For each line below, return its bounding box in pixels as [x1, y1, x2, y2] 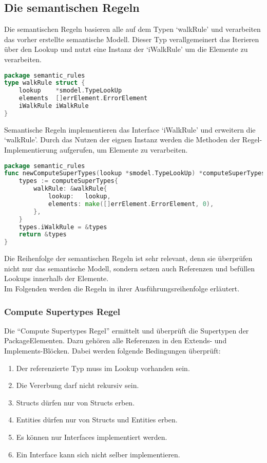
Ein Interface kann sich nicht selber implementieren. [16, 449, 180, 459]
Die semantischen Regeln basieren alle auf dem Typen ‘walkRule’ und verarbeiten [4, 24, 261, 34]
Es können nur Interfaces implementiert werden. [16, 431, 167, 442]
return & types [18, 231, 67, 238]
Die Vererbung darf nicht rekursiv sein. [16, 380, 139, 391]
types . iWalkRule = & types [18, 223, 107, 231]
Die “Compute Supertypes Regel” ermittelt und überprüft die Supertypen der [4, 325, 249, 336]
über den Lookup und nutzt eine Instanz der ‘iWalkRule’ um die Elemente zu [4, 44, 248, 54]
